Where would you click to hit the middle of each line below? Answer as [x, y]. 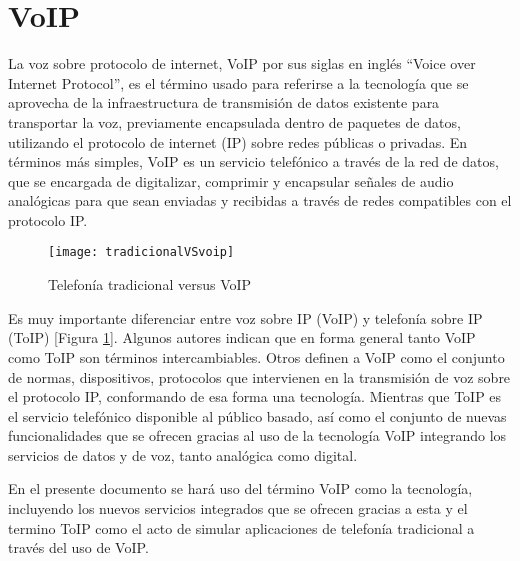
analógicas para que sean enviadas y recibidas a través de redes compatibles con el [260, 200]
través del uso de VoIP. [78, 547]
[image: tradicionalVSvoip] [141, 252]
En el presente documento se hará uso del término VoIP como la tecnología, [240, 488]
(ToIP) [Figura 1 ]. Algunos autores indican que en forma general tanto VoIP [242, 337]
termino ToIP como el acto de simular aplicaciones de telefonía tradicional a [241, 527]
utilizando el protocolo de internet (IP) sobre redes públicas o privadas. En [238, 141]
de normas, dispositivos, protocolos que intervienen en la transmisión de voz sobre [259, 376]
